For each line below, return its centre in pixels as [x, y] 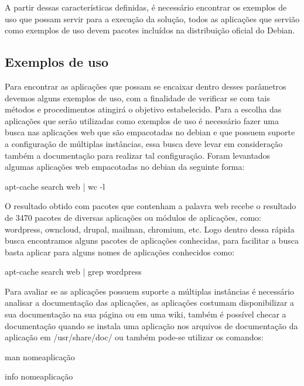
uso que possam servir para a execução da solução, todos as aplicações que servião [152, 18]
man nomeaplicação [40, 356]
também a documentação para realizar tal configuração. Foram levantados [138, 155]
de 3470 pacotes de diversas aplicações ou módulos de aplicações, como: [133, 217]
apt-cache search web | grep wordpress [73, 271]
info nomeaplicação [39, 376]
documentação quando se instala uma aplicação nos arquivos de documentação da [151, 325]
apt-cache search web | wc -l [55, 186]
